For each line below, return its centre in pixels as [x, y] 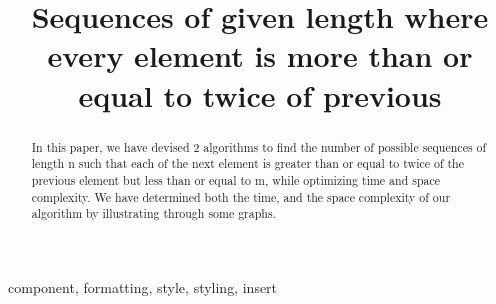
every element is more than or [260, 55]
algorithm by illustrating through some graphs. [153, 213]
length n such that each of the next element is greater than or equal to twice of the [248, 163]
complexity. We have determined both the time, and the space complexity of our [241, 196]
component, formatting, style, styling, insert [143, 286]
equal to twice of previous [260, 94]
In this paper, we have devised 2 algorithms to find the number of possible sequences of [259, 146]
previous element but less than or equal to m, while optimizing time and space [236, 179]
